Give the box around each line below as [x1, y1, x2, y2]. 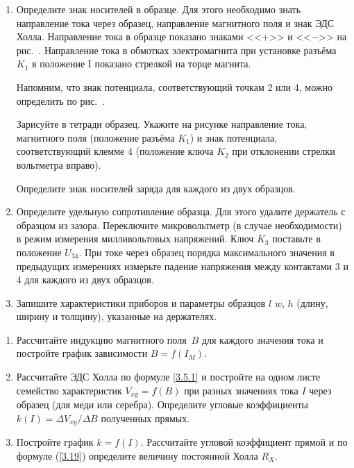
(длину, [296, 295, 328, 310]
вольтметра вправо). [16, 157, 101, 172]
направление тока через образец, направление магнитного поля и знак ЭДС [16, 15, 335, 30]
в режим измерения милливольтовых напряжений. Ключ [16, 231, 254, 246]
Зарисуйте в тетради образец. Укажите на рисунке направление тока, [16, 117, 307, 131]
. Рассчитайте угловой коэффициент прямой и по [140, 435, 348, 449]
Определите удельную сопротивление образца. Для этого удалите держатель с [16, 204, 346, 219]
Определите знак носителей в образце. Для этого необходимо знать [16, 2, 301, 16]
